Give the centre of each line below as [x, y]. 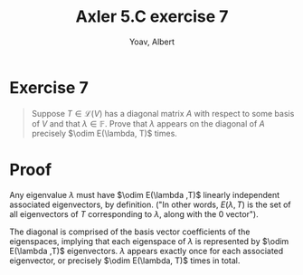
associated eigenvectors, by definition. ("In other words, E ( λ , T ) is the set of [150, 204]
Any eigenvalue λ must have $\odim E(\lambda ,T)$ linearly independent [145, 194]
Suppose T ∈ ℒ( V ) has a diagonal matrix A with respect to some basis [163, 113]
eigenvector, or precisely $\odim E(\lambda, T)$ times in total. [125, 261]
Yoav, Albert [152, 42]
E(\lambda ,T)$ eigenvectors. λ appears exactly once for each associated [147, 251]
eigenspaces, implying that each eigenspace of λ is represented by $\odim [149, 241]
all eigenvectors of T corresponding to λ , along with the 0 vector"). [134, 213]
